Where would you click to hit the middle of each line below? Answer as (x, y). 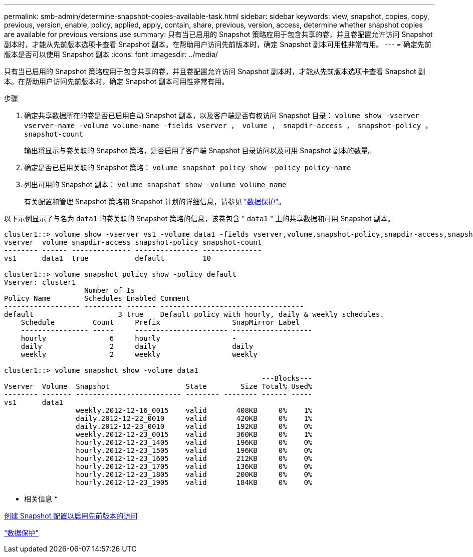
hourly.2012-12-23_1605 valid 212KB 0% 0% (194, 458)
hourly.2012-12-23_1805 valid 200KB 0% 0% (194, 474)
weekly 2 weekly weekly (139, 354)
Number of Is (110, 290)
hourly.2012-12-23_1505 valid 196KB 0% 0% (194, 450)
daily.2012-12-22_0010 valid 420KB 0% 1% (194, 418)
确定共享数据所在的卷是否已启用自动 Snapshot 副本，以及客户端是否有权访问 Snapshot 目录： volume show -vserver (222, 115)
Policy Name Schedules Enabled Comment (97, 298)
